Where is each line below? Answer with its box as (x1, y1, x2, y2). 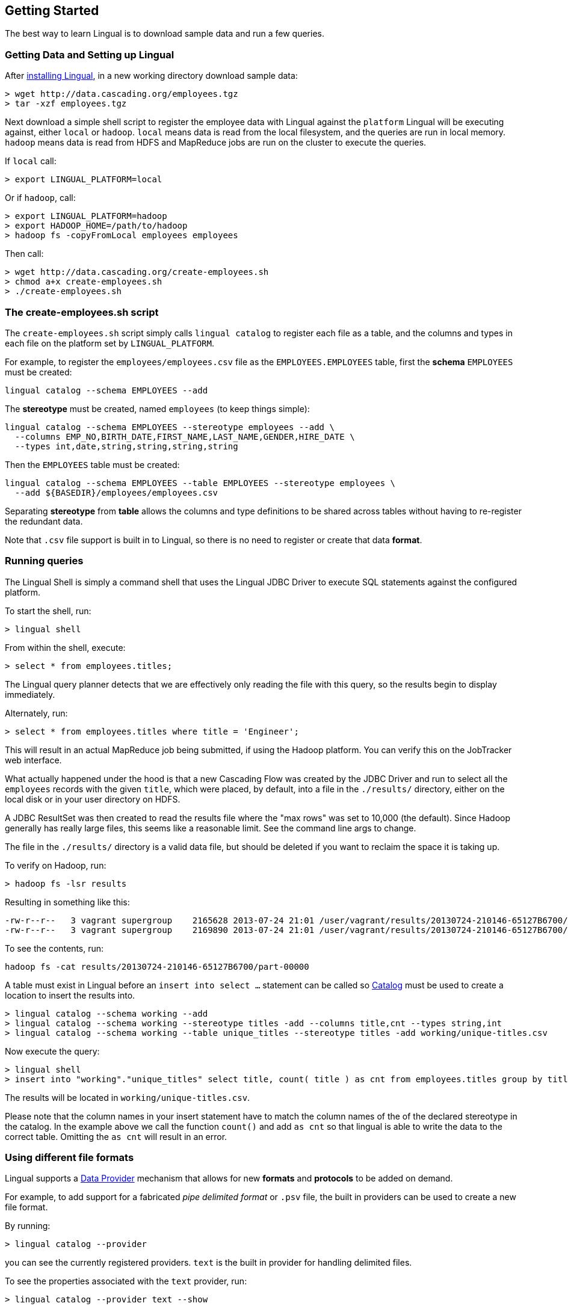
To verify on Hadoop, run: (5, 860, 106, 870)
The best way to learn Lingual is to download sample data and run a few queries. (5, 28, 324, 39)
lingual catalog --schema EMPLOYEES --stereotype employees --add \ (5, 422, 335, 432)
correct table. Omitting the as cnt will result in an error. (5, 1131, 227, 1142)
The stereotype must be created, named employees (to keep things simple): (5, 403, 310, 414)
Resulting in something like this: (5, 896, 130, 907)
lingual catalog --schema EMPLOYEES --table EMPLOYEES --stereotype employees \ (5, 478, 396, 488)
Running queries (5, 555, 84, 567)
